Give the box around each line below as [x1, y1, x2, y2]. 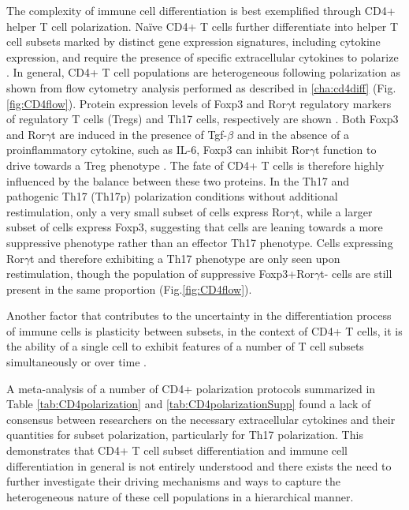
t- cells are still [320, 265, 392, 282]
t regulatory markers [292, 95, 392, 111]
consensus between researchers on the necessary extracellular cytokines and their [6, 411, 396, 427]
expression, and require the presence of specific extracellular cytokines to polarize [6, 48, 399, 65]
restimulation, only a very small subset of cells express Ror [6, 203, 290, 219]
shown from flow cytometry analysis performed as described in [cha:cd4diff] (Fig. [6, 79, 396, 96]
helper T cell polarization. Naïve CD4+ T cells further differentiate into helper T [6, 17, 399, 34]
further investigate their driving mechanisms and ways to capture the [6, 473, 341, 489]
